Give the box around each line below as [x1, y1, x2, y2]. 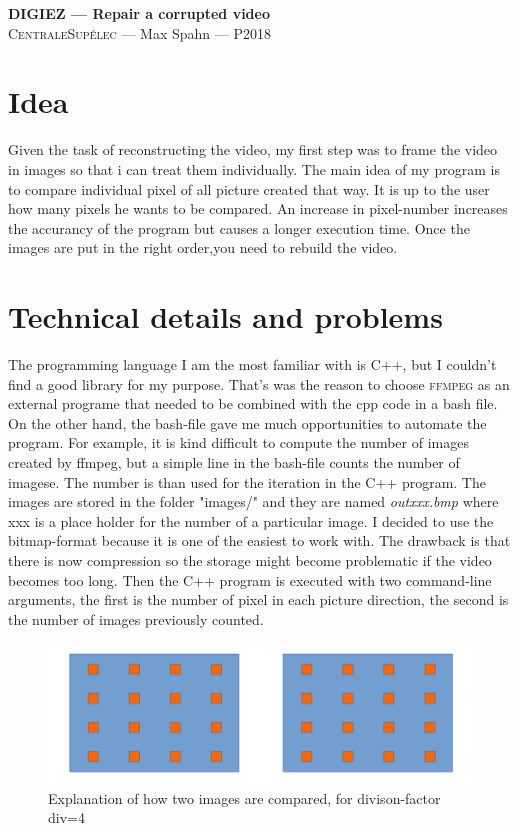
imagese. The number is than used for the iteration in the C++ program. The [8, 471, 486, 492]
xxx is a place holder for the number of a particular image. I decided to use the [8, 510, 494, 531]
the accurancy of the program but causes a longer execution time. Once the [8, 217, 470, 238]
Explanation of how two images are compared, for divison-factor [48, 787, 441, 808]
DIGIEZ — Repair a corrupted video [8, 3, 270, 23]
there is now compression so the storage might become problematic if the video [8, 549, 492, 570]
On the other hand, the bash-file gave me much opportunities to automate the [8, 412, 487, 433]
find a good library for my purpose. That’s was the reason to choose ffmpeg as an [8, 373, 510, 394]
